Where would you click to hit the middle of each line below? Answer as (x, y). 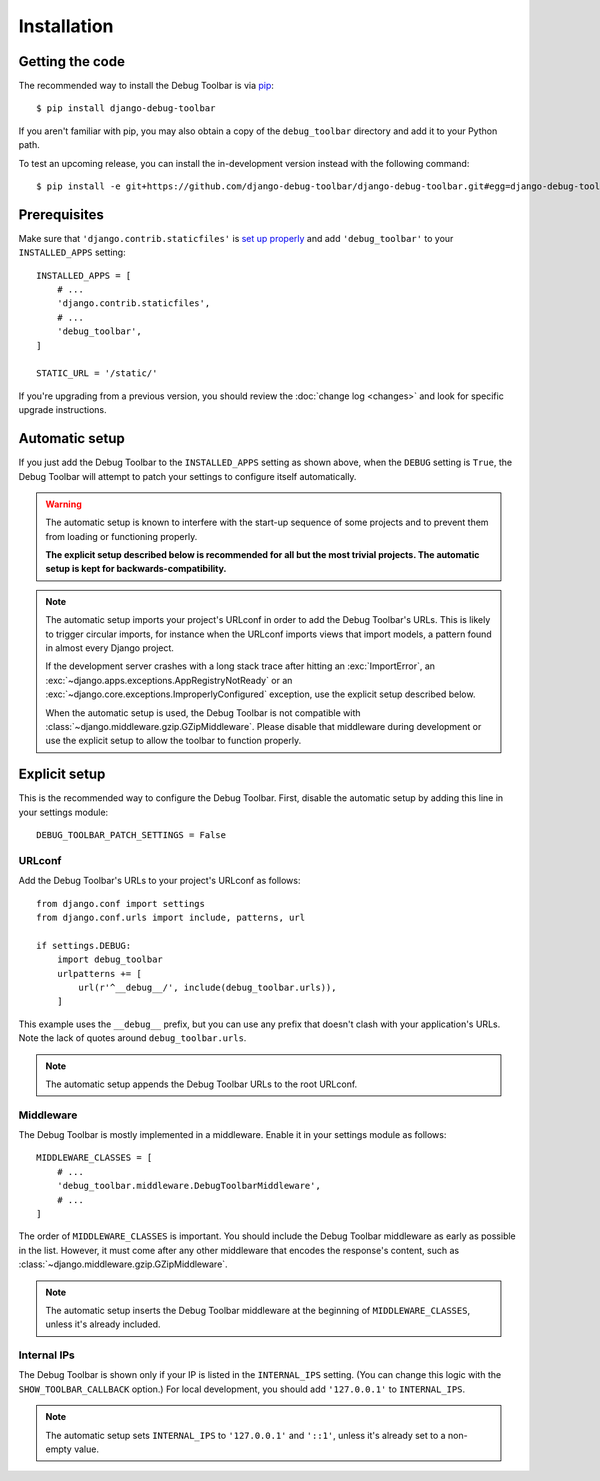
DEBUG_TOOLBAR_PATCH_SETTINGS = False (131, 835)
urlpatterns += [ (99, 973)
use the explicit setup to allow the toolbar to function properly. (173, 741)
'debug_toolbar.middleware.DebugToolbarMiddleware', (189, 1186)
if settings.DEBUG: (84, 945)
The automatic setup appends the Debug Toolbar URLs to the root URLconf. (201, 1084)
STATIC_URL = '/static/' (97, 373)
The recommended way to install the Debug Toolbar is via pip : (146, 86)
